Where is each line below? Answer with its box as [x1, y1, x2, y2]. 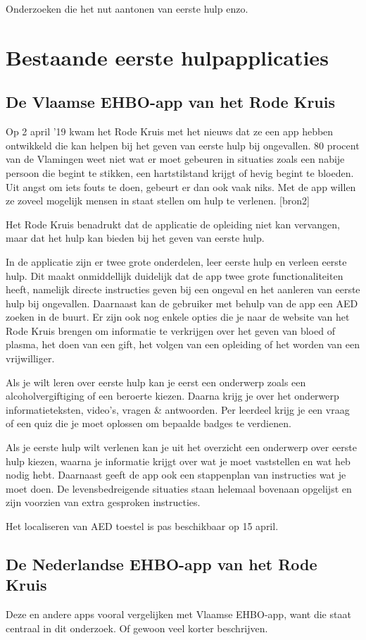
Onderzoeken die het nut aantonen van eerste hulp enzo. [6, 1, 248, 16]
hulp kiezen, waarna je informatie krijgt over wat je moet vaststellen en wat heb [6, 453, 351, 468]
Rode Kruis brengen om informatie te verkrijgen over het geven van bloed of [6, 323, 335, 338]
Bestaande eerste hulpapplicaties [6, 42, 329, 71]
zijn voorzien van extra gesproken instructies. [6, 495, 201, 510]
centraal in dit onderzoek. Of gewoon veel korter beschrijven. [6, 620, 268, 635]
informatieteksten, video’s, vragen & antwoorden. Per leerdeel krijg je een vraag [6, 402, 350, 417]
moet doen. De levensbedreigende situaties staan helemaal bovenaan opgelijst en [6, 481, 352, 496]
